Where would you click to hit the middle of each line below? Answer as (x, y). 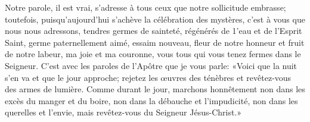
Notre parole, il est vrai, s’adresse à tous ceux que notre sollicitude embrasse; (145, 7)
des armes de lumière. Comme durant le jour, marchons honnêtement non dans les (155, 89)
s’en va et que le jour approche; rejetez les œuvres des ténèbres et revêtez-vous (148, 77)
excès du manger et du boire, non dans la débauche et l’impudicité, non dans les (151, 100)
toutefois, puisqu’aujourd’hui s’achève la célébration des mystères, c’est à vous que (155, 19)
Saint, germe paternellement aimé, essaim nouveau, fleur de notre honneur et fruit (155, 42)
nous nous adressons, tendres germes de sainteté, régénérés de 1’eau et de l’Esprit (154, 31)
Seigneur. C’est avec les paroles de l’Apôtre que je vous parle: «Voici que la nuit (151, 65)
